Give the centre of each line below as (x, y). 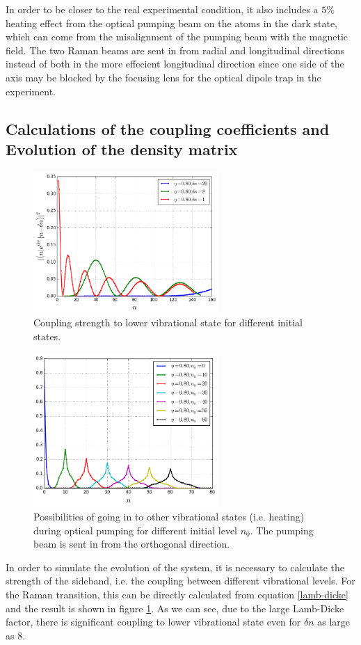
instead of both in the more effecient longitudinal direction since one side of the (175, 64)
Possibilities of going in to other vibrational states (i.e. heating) (169, 517)
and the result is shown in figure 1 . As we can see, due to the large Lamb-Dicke (175, 608)
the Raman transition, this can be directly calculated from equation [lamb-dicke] (177, 594)
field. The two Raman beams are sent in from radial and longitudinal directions (175, 50)
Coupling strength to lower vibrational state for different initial (168, 322)
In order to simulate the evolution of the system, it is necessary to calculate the (175, 567)
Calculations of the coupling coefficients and (168, 128)
